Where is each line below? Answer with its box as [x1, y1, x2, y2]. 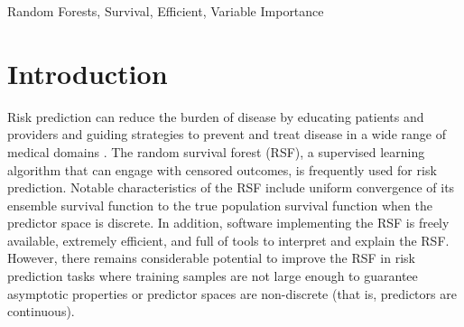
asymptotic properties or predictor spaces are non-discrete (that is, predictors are [7, 284, 457, 303]
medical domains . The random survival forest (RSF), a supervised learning [7, 142, 425, 161]
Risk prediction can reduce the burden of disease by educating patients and [7, 107, 424, 126]
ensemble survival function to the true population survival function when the [7, 195, 432, 214]
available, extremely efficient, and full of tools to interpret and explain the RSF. [7, 230, 450, 249]
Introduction [7, 54, 168, 91]
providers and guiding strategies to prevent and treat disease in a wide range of [7, 125, 446, 144]
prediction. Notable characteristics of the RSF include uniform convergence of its [7, 178, 455, 197]
